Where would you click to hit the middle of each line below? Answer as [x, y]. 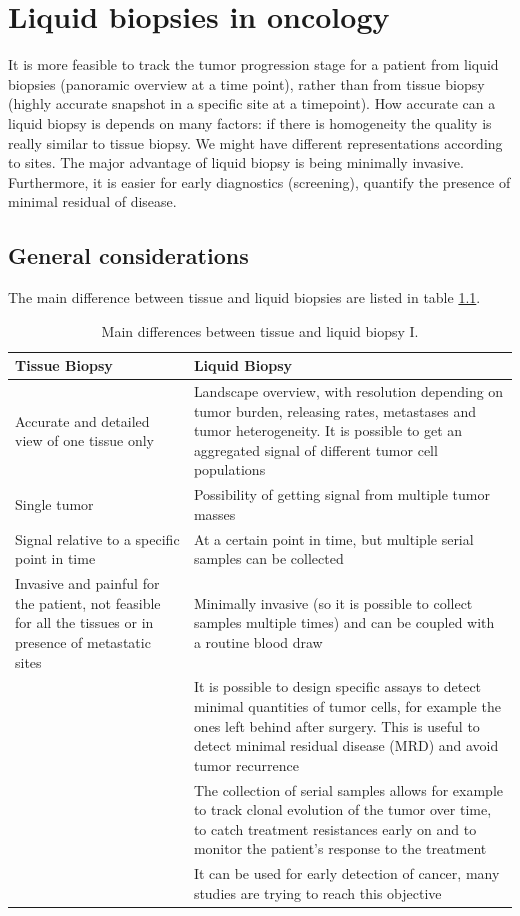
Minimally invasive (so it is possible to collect [333, 602]
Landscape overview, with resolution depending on [348, 391]
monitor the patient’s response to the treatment [340, 848]
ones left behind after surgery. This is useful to [336, 725]
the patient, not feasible [88, 602]
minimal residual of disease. [92, 201]
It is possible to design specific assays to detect [337, 686]
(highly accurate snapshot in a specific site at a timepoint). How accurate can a [252, 103]
